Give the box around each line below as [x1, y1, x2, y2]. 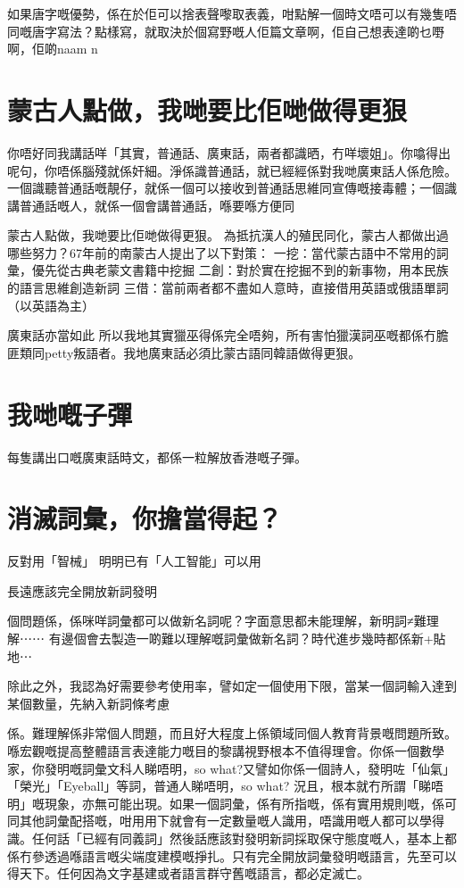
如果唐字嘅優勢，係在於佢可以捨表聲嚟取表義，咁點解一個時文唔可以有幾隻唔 [7, 4, 457, 22]
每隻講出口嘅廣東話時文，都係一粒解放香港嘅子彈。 [7, 447, 307, 466]
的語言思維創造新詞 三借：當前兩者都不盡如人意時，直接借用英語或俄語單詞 [7, 278, 449, 297]
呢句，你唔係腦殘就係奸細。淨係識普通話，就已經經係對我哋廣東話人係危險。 [7, 161, 457, 179]
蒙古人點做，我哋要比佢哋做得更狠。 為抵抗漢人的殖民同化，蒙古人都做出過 [7, 226, 449, 245]
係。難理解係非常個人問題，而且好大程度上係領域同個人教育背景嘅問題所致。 [7, 724, 457, 743]
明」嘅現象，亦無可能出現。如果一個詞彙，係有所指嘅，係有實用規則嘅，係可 [7, 793, 457, 812]
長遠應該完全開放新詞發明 [7, 581, 157, 600]
